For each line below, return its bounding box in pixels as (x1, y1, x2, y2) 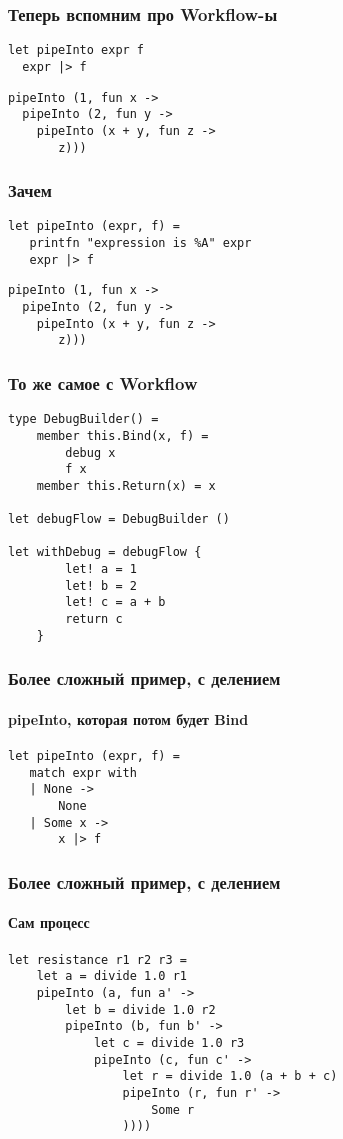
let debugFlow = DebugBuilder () (8, 512, 230, 527)
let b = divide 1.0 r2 (65, 1002, 216, 1017)
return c (65, 612, 123, 627)
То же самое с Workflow (8, 370, 198, 395)
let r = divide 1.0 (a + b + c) (122, 1069, 338, 1084)
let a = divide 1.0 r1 (36, 969, 187, 984)
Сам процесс (8, 912, 90, 933)
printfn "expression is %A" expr (29, 236, 252, 251)
